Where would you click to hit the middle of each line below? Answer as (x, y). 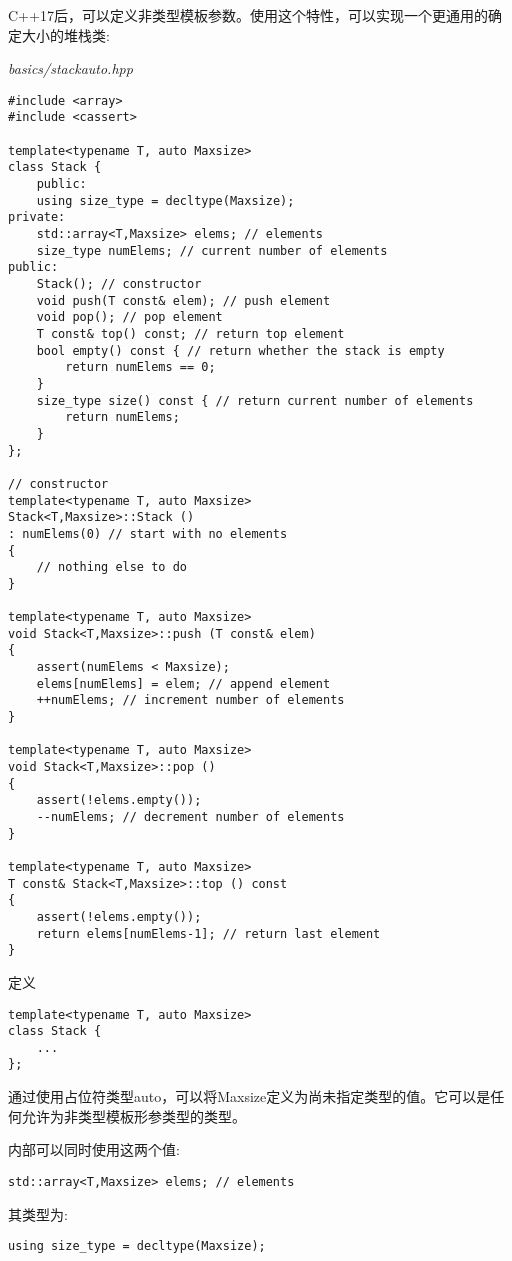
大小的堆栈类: (65, 34)
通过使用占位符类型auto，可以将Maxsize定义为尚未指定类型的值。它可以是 (249, 1096)
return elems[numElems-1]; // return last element (208, 933)
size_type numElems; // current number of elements (212, 250)
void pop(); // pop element (129, 317)
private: (37, 217)
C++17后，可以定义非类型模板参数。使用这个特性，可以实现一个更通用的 (248, 15)
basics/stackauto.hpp (70, 68)
